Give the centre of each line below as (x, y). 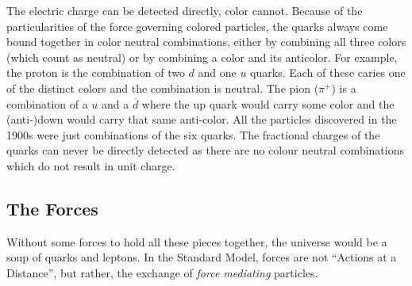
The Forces (52, 208)
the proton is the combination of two (96, 72)
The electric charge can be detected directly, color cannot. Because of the (185, 10)
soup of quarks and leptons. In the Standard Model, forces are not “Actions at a (202, 257)
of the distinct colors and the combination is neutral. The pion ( (163, 88)
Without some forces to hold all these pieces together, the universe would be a (197, 241)
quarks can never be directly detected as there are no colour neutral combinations (205, 150)
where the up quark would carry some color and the (268, 103)
